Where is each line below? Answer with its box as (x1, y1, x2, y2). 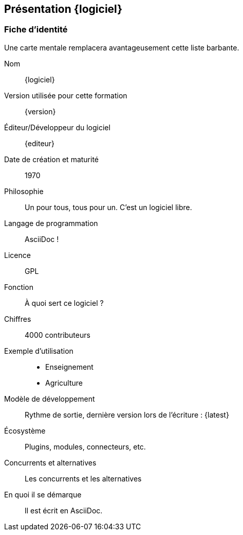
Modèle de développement (4, 394, 95, 403)
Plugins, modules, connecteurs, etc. (25, 442, 146, 451)
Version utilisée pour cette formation (4, 91, 127, 100)
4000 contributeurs (25, 330, 90, 339)
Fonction (4, 282, 34, 291)
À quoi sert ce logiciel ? (25, 298, 104, 307)
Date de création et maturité (4, 154, 99, 164)
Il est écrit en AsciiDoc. (25, 506, 103, 515)
